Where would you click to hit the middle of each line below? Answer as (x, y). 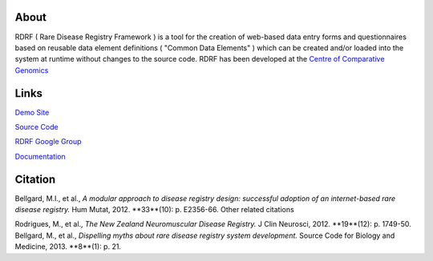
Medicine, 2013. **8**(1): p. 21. (68, 247)
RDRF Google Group (48, 142)
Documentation (40, 156)
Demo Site (32, 112)
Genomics (32, 70)
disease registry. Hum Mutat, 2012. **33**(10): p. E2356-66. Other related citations (154, 210)
